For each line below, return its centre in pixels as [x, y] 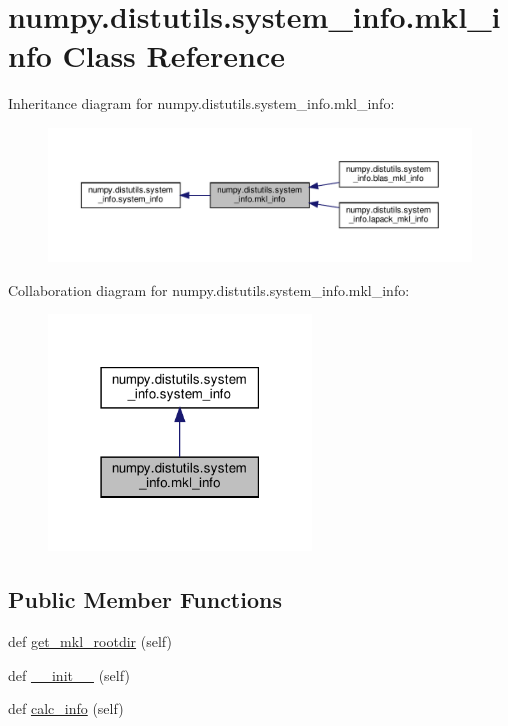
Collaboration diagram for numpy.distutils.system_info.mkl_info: [209, 289]
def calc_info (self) [66, 708]
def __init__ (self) [69, 674]
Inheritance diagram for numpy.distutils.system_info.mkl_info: [201, 103]
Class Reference [174, 55]
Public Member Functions [145, 599]
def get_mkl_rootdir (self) [90, 641]
